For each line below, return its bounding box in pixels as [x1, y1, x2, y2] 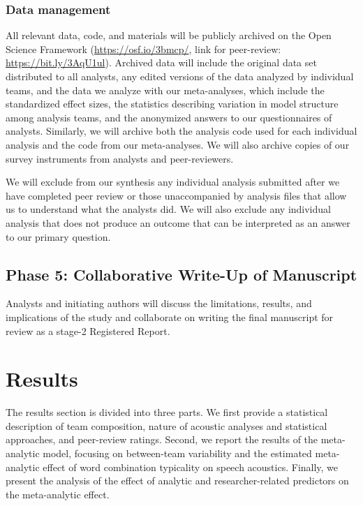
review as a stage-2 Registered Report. [6, 323, 170, 338]
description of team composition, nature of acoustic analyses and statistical [6, 418, 327, 433]
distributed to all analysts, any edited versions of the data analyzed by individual [6, 69, 354, 83]
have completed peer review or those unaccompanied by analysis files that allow [6, 188, 347, 202]
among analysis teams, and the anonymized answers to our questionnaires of [6, 110, 332, 124]
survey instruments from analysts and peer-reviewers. [6, 151, 234, 165]
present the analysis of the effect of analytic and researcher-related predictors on [6, 473, 349, 488]
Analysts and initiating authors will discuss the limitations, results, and [6, 296, 312, 311]
